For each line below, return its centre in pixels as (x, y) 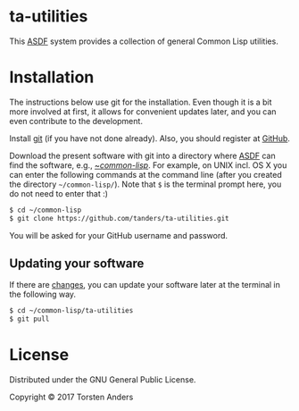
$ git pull (29, 319)
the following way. (43, 294)
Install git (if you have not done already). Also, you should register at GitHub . (149, 138)
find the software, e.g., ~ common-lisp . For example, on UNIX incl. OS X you (148, 165)
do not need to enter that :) (59, 193)
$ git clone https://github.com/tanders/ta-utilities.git (119, 218)
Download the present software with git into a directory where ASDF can (143, 155)
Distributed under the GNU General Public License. (103, 380)
